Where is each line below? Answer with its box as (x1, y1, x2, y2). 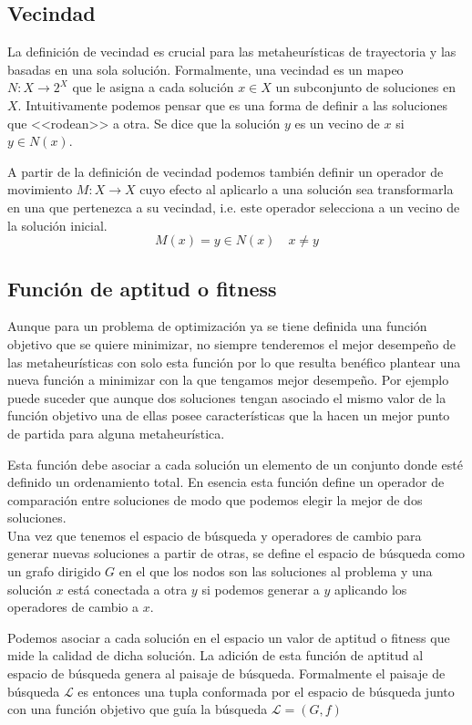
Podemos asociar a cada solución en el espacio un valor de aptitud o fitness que (7, 627, 450, 647)
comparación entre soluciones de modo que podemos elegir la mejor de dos (7, 490, 423, 509)
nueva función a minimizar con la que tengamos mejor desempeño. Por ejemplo (7, 370, 449, 389)
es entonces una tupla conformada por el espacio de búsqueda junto (77, 681, 455, 700)
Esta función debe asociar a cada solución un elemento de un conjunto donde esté (7, 454, 463, 473)
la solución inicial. (7, 215, 108, 234)
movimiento (7, 180, 73, 199)
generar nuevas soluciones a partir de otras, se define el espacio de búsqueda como (7, 544, 465, 563)
